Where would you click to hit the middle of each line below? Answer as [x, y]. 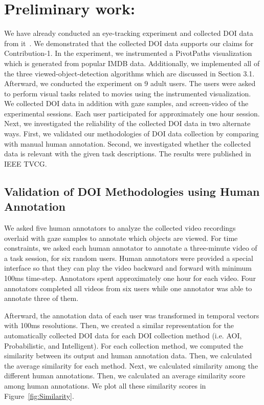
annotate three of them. [41, 298]
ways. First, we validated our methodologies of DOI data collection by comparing [131, 134]
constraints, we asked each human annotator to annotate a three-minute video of [131, 248]
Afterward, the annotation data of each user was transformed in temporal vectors [132, 315]
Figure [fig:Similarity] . [39, 396]
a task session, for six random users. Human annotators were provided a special [129, 258]
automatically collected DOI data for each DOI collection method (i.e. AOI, [123, 335]
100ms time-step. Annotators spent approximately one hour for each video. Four [130, 278]
